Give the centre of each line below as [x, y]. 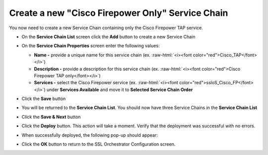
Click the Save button [44, 99]
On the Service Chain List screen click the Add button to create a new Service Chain [108, 37]
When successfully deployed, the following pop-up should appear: [90, 135]
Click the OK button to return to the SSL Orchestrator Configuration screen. [99, 144]
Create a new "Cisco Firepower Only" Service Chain [119, 13]
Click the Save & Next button [51, 117]
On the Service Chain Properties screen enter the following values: [91, 46]
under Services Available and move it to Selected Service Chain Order [120, 90]
